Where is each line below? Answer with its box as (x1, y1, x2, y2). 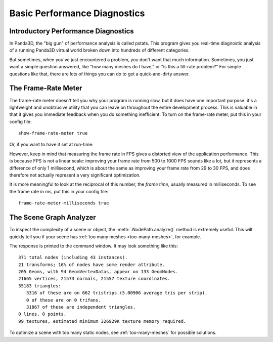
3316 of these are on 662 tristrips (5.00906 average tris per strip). (26, 290, 208, 296)
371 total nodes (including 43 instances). (18, 254, 128, 261)
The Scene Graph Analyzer (9, 213, 96, 222)
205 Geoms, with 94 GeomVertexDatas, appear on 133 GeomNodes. (18, 269, 178, 275)
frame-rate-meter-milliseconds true (18, 200, 109, 206)
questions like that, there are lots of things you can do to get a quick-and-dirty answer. (9, 71, 190, 77)
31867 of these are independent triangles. (26, 304, 136, 310)
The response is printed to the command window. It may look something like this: (9, 243, 178, 249)
